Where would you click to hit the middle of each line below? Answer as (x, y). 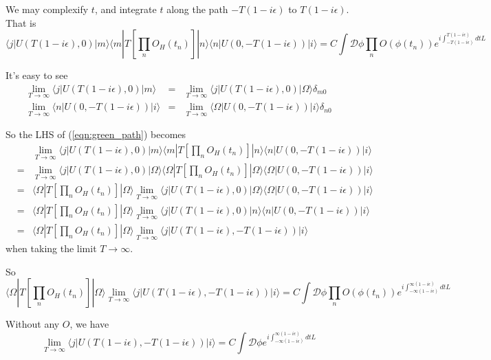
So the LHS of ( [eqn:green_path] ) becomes (96, 134)
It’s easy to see (37, 75)
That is (21, 22)
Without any (33, 324)
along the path (197, 9)
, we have (89, 324)
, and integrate (126, 9)
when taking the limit (51, 248)
